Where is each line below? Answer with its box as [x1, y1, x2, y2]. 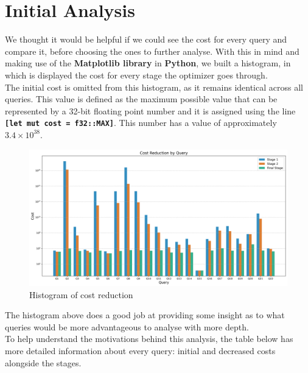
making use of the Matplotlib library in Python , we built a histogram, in [5, 57, 291, 69]
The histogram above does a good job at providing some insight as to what [5, 309, 285, 321]
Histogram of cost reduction [29, 288, 133, 301]
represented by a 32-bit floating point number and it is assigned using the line [5, 104, 296, 117]
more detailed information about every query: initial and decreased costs [5, 344, 276, 357]
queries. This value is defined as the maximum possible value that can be [5, 92, 278, 105]
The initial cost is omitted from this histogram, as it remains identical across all [5, 80, 303, 93]
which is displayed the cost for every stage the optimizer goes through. [5, 68, 268, 81]
